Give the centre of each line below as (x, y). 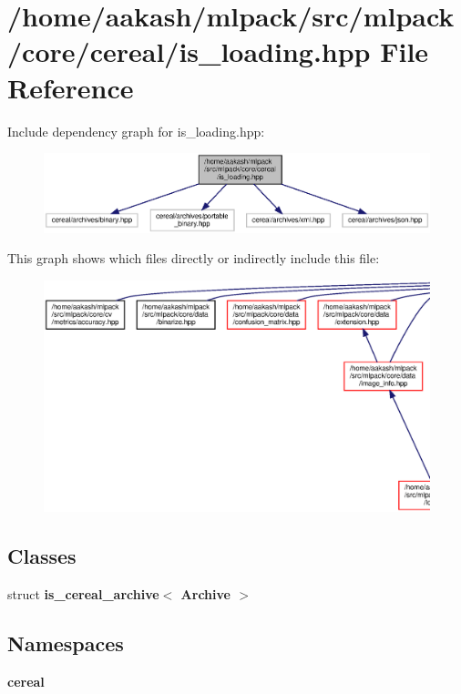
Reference (71, 87)
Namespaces (66, 643)
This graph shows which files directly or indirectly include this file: (194, 258)
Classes (42, 555)
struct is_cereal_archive (83, 593)
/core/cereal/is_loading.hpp (189, 51)
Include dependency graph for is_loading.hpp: (136, 131)
